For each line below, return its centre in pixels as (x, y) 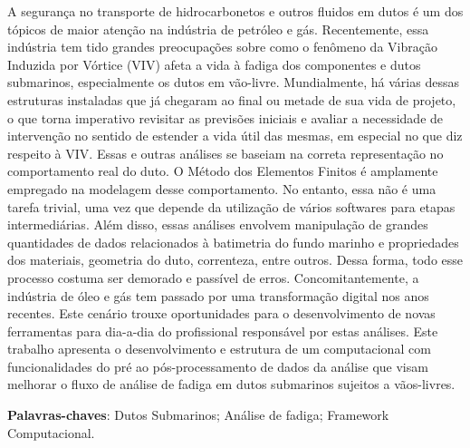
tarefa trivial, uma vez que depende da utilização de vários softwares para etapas (231, 206)
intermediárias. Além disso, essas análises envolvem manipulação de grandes (218, 224)
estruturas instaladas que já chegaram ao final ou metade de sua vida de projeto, (232, 99)
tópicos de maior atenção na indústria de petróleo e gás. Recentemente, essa (218, 29)
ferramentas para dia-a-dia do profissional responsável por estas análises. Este (223, 331)
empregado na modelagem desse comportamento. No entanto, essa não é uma (222, 188)
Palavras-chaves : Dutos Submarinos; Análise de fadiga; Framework (198, 415)
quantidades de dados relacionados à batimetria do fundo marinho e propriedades (233, 242)
